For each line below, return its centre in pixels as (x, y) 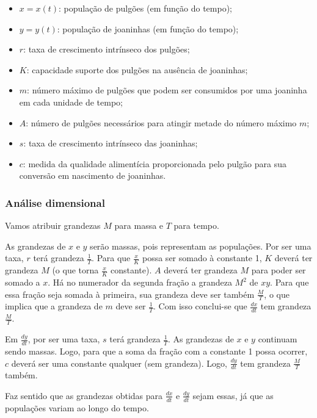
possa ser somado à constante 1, (202, 258)
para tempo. (196, 225)
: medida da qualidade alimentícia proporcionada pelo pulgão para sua (155, 163)
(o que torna (75, 270)
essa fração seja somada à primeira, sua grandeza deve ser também (130, 294)
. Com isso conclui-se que (200, 306)
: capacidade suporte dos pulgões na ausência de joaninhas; (137, 69)
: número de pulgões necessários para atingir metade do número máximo (161, 122)
